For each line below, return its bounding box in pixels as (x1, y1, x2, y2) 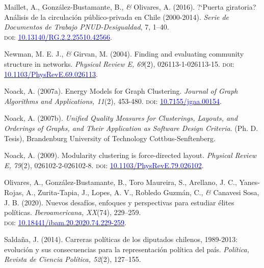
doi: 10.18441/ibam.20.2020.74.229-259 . (4, 217, 126, 227)
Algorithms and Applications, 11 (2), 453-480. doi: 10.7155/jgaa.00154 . (4, 95, 222, 106)
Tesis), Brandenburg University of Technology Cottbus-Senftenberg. (4, 132, 216, 143)
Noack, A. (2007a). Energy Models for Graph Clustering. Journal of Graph (4, 86, 238, 96)
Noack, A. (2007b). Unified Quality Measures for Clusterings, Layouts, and (4, 113, 238, 123)
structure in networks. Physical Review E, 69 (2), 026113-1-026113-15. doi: (4, 58, 234, 69)
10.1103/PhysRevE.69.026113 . (4, 68, 98, 79)
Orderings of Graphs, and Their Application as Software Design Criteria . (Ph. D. (4, 122, 258, 133)
